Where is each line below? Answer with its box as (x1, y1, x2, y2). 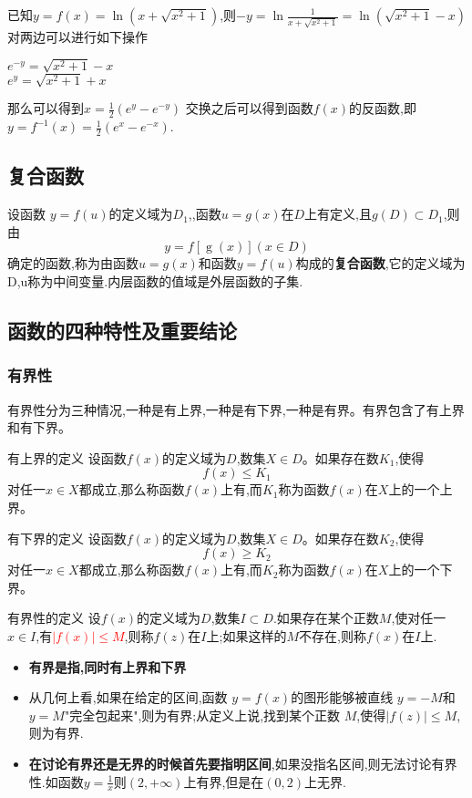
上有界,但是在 (183, 772, 264, 791)
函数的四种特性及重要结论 (7, 316, 237, 345)
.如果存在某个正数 (272, 608, 379, 627)
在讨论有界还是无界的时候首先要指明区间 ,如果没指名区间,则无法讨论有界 (28, 753, 457, 772)
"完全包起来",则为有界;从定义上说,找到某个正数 (64, 705, 341, 724)
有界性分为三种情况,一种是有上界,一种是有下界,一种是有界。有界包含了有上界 (7, 399, 465, 419)
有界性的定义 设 (7, 608, 101, 627)
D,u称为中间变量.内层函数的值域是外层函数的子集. (7, 272, 303, 291)
